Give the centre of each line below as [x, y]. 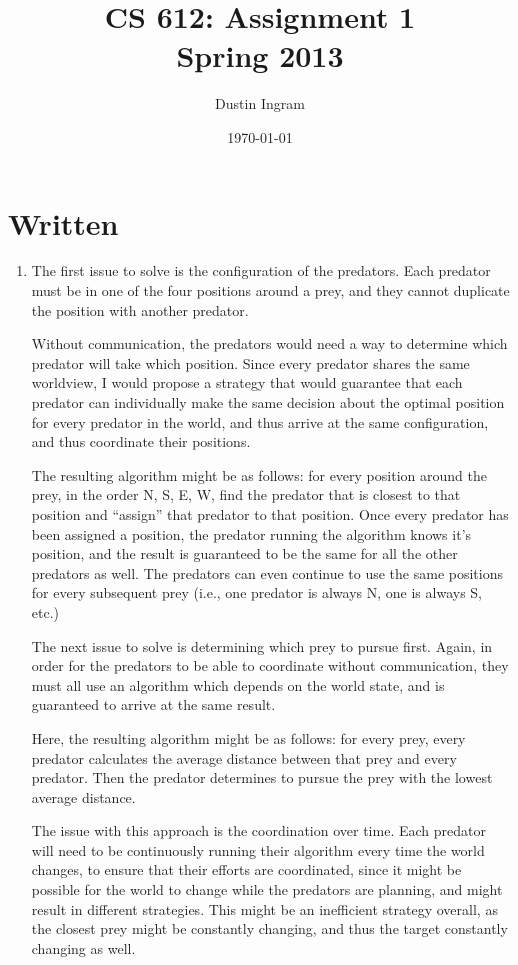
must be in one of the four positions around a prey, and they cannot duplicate [270, 290]
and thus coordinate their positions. [141, 441]
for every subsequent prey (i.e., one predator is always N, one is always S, [256, 592]
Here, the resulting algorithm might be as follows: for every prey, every [248, 737]
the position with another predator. [140, 309]
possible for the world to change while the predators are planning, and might [267, 889]
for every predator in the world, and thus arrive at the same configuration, [260, 421]
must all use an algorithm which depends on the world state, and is [238, 684]
